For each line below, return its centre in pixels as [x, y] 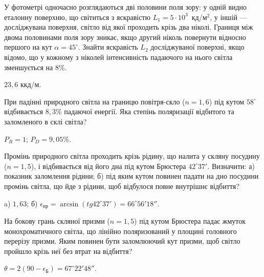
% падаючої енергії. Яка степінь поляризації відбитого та [145, 111]
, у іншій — [228, 17]
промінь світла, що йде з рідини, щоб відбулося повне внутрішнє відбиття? [122, 186]
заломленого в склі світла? [46, 121]
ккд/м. [31, 84]
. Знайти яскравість [108, 47]
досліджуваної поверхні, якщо [197, 47]
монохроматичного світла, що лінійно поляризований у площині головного [120, 231]
